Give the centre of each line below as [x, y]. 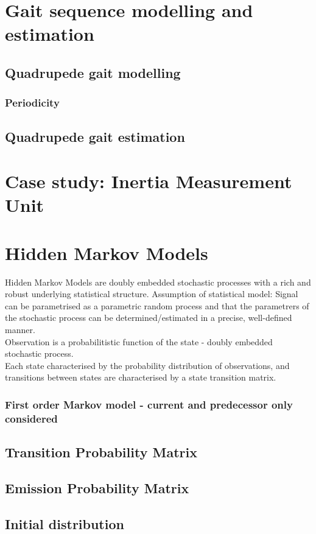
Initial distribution [65, 523]
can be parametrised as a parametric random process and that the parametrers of [157, 305]
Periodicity [32, 103]
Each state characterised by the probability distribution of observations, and [147, 365]
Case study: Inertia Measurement [149, 181]
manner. [20, 330]
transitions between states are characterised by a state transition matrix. [141, 377]
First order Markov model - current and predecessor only [149, 404]
